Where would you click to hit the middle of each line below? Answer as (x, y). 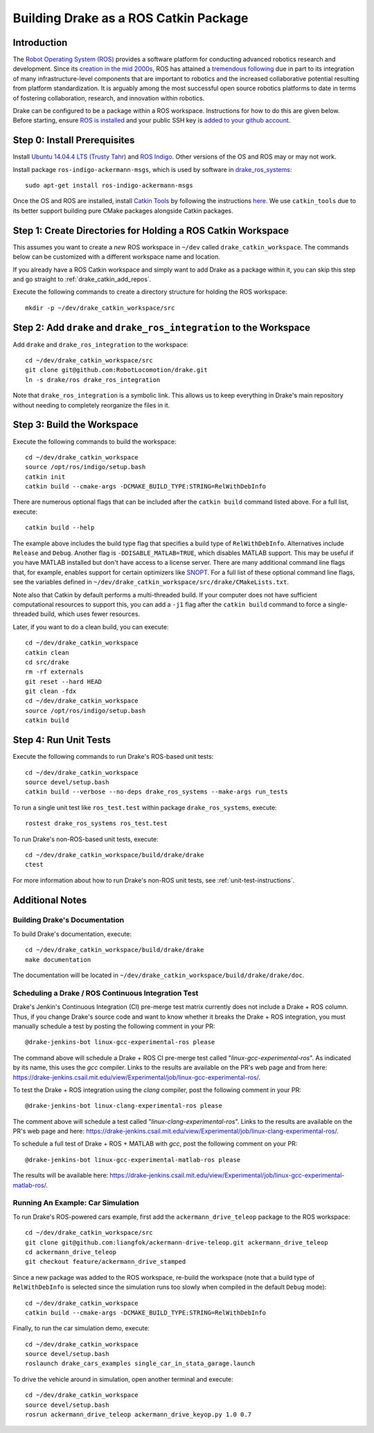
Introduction (40, 43)
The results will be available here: (61, 1175)
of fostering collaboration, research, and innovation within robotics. (109, 98)
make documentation (58, 959)
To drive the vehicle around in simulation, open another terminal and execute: (123, 1379)
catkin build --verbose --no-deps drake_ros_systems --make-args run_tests (157, 792)
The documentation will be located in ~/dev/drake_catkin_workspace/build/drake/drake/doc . (159, 975)
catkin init (45, 477)
